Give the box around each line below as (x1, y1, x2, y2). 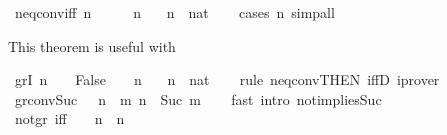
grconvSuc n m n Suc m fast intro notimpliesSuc (14, 88, 382, 109)
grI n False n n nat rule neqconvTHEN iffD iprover (14, 69, 440, 90)
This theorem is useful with (8, 35, 176, 56)
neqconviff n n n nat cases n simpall (14, 2, 335, 22)
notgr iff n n (14, 108, 125, 129)
